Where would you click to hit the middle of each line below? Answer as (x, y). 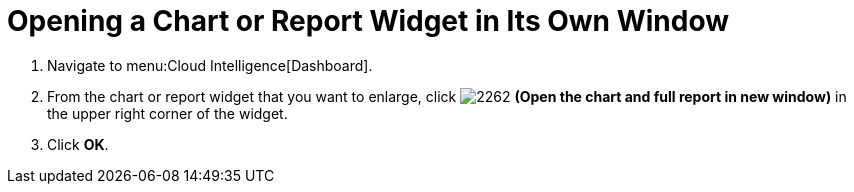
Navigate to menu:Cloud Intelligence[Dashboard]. (210, 65)
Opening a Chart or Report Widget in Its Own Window (368, 21)
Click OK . (78, 144)
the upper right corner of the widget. (167, 113)
